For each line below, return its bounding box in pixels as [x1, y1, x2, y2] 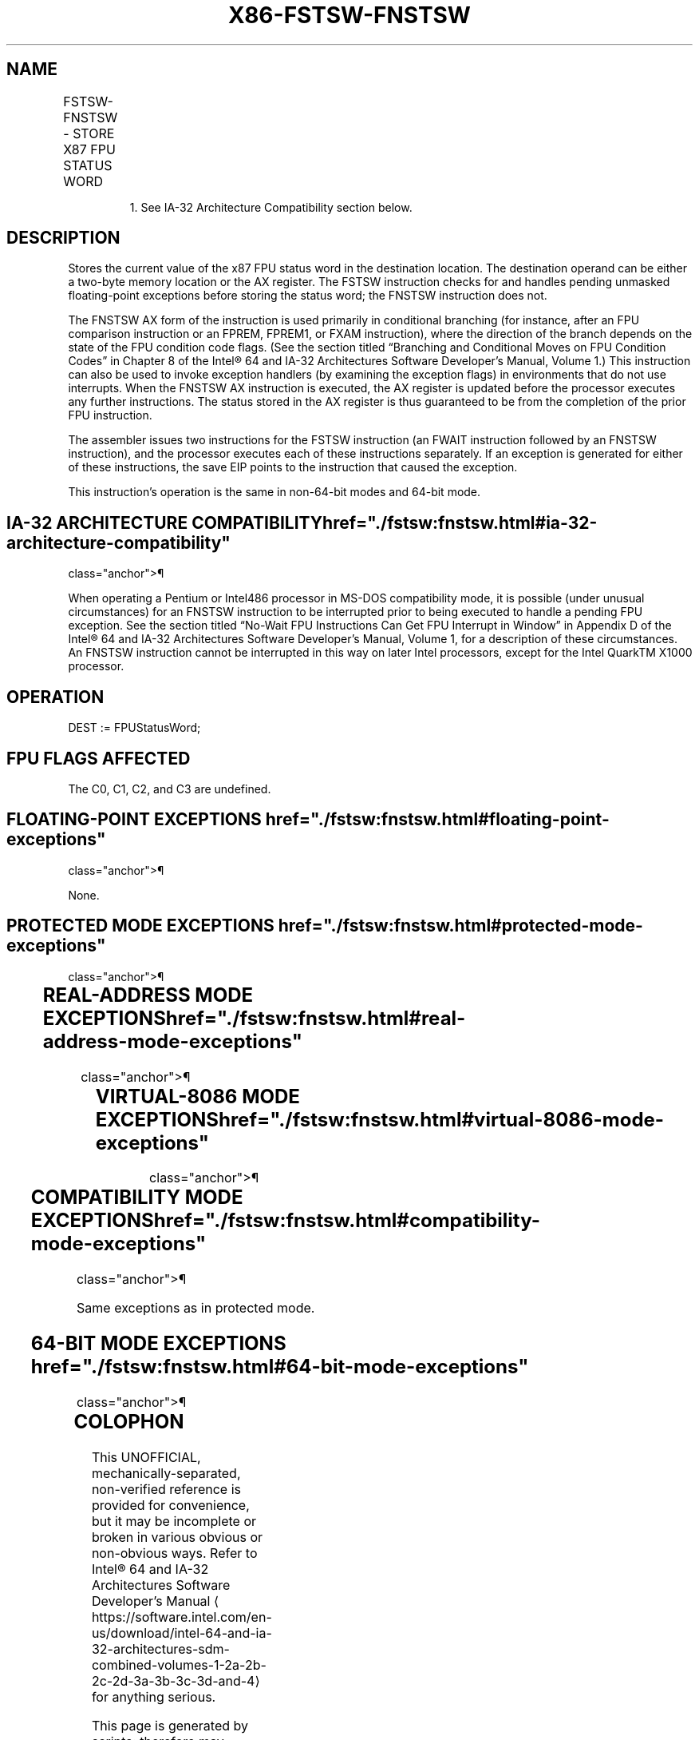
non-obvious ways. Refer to [91, 1545, 258, 1562]
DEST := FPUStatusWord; [68, 721, 201, 735]
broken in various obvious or [91, 1529, 263, 1546]
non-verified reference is [91, 1481, 241, 1498]
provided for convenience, [91, 1497, 250, 1514]
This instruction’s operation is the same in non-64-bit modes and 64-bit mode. [68, 485, 481, 499]
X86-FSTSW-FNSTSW [228, 2, 471, 29]
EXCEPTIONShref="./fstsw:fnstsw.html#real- [42, 1006, 466, 1030]
